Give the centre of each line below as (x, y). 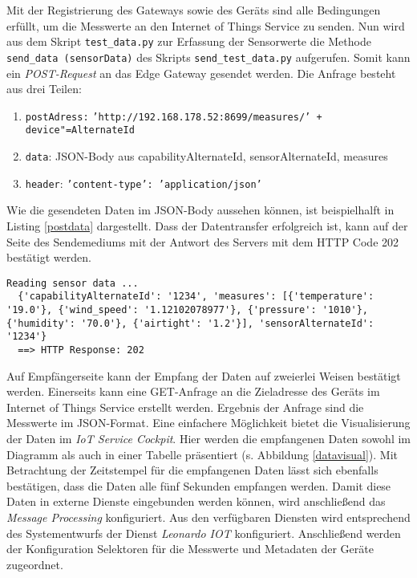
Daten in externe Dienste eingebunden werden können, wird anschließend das (196, 501)
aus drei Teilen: (44, 89)
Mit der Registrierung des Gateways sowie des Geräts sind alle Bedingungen (194, 10)
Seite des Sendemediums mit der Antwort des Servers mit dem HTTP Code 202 (203, 241)
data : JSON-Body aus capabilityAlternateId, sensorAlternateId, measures (206, 156)
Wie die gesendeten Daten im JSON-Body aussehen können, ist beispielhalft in (200, 210)
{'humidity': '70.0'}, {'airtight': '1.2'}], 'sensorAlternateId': (190, 323)
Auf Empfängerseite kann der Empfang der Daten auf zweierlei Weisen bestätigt (204, 375)
